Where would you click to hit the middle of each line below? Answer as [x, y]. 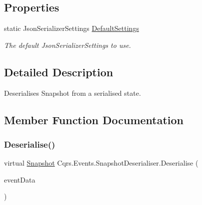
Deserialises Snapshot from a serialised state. [72, 93]
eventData [20, 179]
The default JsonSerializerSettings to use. [67, 45]
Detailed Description [59, 72]
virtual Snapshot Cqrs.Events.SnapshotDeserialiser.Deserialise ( [101, 163]
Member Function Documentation [94, 119]
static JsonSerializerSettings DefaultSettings [71, 28]
